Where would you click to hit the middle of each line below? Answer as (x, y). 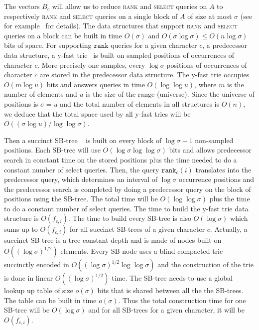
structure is (21, 218)
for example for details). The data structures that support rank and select (121, 26)
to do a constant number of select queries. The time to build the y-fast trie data (126, 208)
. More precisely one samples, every (91, 65)
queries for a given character (154, 45)
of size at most (210, 16)
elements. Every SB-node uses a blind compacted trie (142, 251)
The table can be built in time (50, 300)
